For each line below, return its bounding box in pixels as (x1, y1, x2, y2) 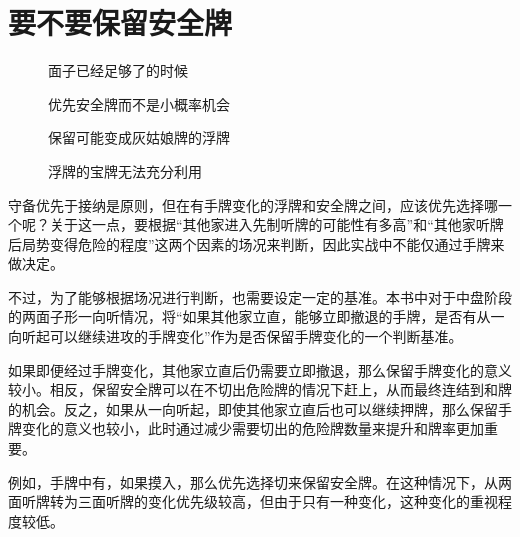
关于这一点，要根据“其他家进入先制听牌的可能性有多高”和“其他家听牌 (49, 214, 504, 235)
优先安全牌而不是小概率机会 (48, 93, 230, 114)
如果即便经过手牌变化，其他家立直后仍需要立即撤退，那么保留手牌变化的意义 (8, 359, 512, 380)
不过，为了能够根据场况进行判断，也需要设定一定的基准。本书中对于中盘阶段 (8, 286, 512, 307)
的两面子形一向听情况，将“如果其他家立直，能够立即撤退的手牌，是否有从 (8, 306, 491, 327)
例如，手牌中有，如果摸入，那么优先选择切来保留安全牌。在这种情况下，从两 (8, 471, 512, 492)
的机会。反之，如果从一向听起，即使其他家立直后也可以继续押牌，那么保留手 (8, 398, 512, 419)
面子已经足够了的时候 (48, 60, 188, 81)
